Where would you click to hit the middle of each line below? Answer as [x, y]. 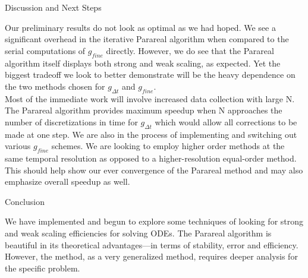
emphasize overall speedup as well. [67, 181]
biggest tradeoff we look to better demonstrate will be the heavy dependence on [150, 75]
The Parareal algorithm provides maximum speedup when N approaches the [144, 110]
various [18, 146]
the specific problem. [43, 268]
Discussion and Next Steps [53, 7]
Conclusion [25, 201]
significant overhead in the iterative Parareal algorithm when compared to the [147, 39]
